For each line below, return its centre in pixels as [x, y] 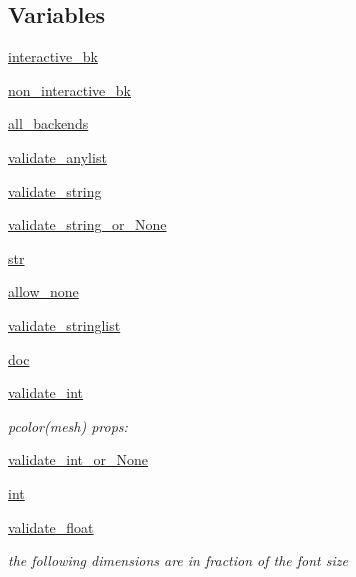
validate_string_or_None [87, 224]
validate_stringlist [64, 324]
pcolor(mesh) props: [68, 425]
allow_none [43, 291]
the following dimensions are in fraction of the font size [178, 560]
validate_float [51, 526]
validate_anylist [57, 156]
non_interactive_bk [69, 89]
